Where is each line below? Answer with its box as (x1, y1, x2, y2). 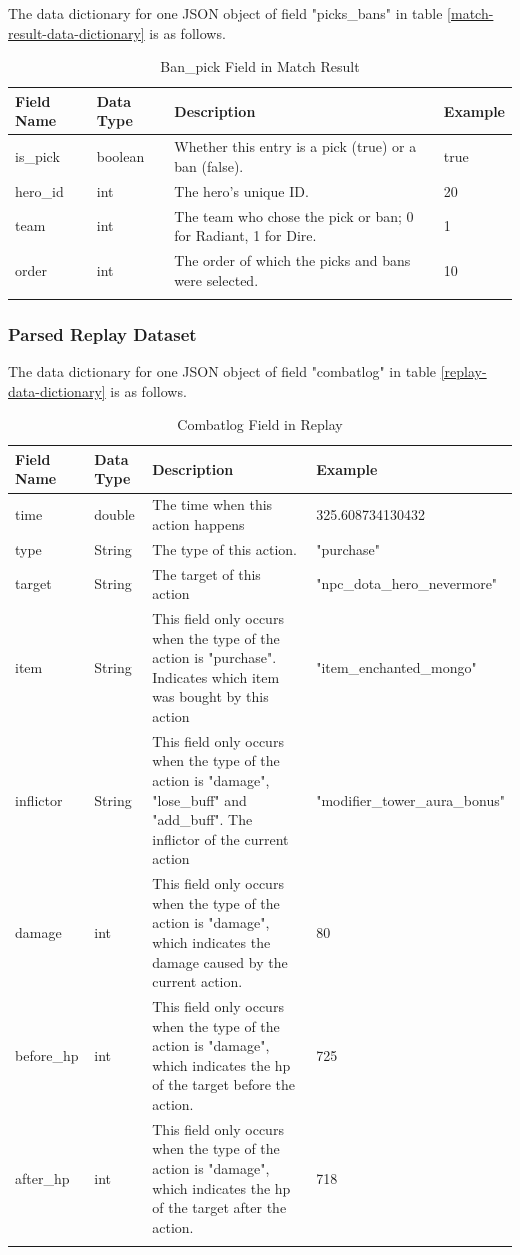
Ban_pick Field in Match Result (160, 56, 360, 77)
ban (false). (174, 155, 244, 176)
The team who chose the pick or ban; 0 (174, 205, 414, 226)
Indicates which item (152, 666, 280, 687)
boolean (96, 146, 145, 167)
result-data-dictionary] (8, 22, 145, 43)
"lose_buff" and (152, 789, 247, 810)
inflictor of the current (152, 828, 289, 849)
